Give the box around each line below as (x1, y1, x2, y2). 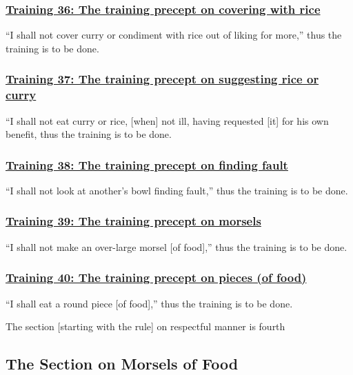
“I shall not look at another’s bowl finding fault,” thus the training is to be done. (6, 183, 348, 197)
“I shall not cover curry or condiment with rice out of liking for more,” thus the (6, 28, 342, 42)
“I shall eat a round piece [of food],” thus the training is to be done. (6, 296, 293, 310)
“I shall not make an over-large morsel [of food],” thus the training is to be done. (6, 239, 347, 254)
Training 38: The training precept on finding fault (6, 156, 288, 173)
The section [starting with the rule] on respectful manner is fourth (6, 319, 285, 334)
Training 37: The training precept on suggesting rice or (6, 70, 319, 88)
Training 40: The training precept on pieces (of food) (6, 269, 307, 286)
